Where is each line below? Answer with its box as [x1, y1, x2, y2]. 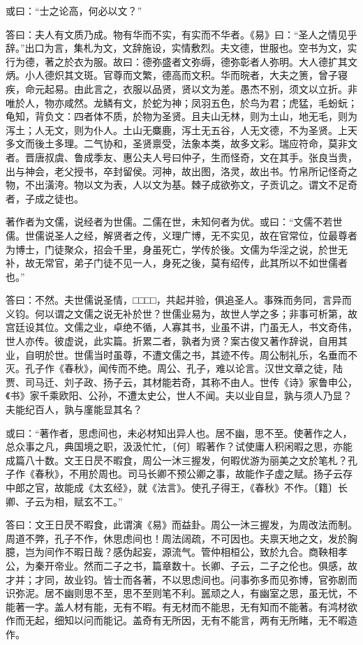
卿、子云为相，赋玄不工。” [6, 494, 123, 508]
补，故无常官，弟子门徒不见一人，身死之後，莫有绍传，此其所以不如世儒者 [6, 255, 348, 270]
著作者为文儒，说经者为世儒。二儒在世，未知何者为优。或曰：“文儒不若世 [6, 214, 343, 229]
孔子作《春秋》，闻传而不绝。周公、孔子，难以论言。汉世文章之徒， [24, 361, 333, 376]
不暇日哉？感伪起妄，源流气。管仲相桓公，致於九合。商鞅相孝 [64, 544, 348, 559]
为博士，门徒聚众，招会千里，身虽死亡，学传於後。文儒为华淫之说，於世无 [6, 242, 348, 256]
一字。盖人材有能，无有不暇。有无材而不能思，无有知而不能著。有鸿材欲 [24, 599, 357, 614]
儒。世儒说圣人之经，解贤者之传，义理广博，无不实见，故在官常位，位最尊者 [6, 228, 357, 242]
